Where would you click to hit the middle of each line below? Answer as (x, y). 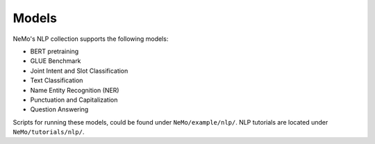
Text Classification (57, 80)
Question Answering (59, 109)
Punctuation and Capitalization (74, 100)
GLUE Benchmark (56, 61)
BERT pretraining (55, 51)
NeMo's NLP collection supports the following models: (91, 39)
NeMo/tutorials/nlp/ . (49, 132)
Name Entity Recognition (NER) (75, 90)
